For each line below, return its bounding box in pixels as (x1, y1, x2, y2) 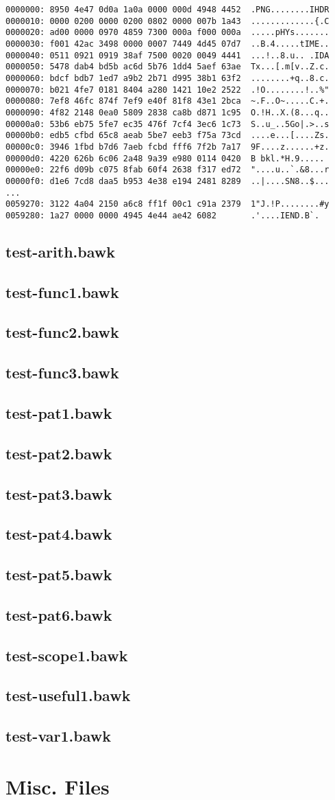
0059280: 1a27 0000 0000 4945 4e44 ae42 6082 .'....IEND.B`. (5, 210, 320, 220)
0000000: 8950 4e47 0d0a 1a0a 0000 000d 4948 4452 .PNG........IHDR (5, 5, 330, 14)
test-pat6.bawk (5, 604, 112, 625)
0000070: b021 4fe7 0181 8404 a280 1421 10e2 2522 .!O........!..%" (5, 84, 330, 95)
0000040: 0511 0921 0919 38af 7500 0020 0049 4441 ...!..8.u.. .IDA (5, 50, 330, 60)
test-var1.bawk (5, 725, 111, 746)
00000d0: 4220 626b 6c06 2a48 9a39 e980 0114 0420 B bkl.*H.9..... (5, 153, 325, 163)
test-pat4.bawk (5, 523, 112, 545)
